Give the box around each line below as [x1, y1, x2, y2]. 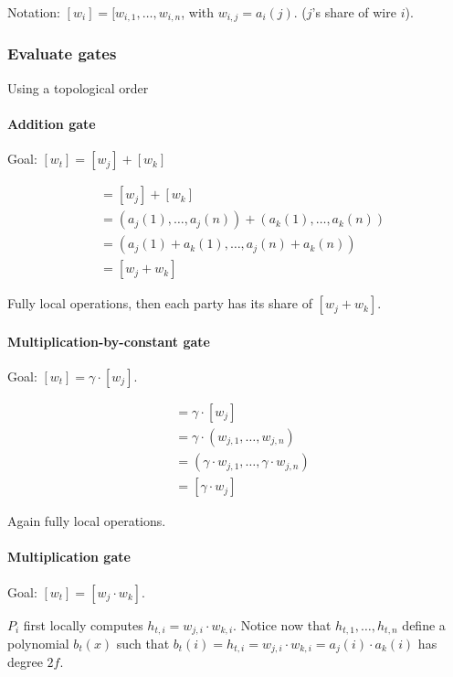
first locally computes [23, 615, 143, 634]
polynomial [7, 633, 69, 652]
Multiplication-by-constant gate [7, 331, 210, 350]
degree [7, 652, 43, 672]
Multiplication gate [7, 547, 131, 566]
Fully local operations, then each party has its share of [7, 294, 312, 313]
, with [181, 3, 215, 21]
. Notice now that [233, 615, 332, 634]
